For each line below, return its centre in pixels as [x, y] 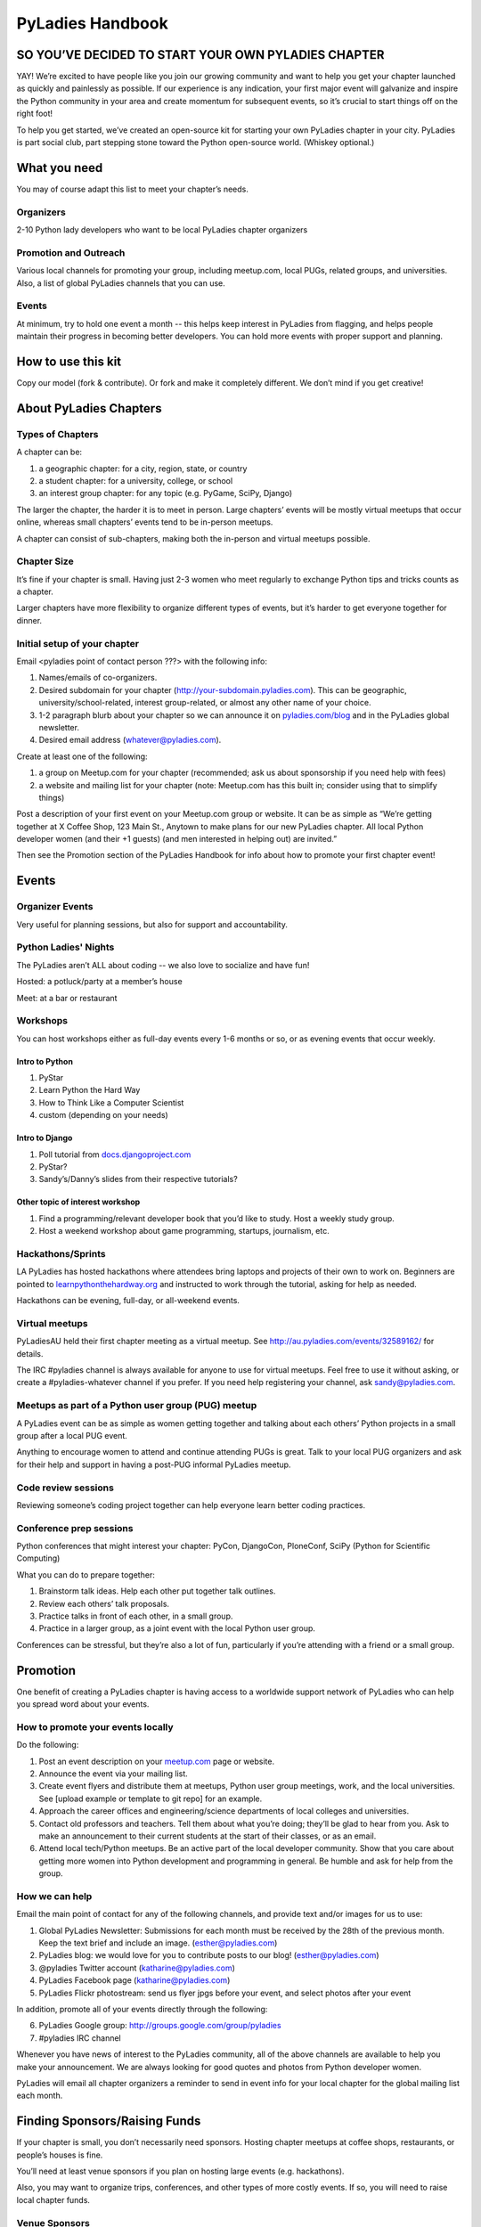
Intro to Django [45, 1138]
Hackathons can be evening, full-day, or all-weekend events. [128, 1301]
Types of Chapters [57, 434]
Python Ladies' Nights [65, 947]
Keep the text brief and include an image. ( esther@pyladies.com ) [158, 1943]
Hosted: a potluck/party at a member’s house [99, 982]
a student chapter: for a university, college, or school [136, 480]
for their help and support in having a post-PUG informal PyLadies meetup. [154, 1464]
